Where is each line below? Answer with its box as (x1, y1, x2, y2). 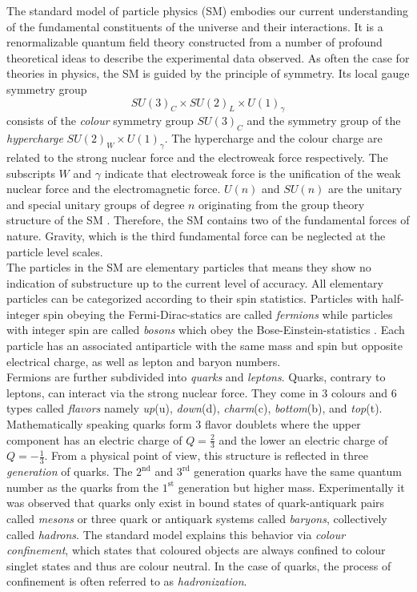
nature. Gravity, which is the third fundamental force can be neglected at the (6, 227, 386, 244)
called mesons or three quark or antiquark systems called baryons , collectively (6, 510, 387, 527)
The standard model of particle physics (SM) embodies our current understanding (6, 2, 408, 18)
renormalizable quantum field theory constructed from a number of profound (6, 34, 383, 50)
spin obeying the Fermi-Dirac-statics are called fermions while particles (43, 305, 393, 322)
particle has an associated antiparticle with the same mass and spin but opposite (6, 337, 403, 354)
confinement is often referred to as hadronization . (6, 573, 247, 590)
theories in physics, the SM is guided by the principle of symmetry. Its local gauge (6, 65, 410, 82)
